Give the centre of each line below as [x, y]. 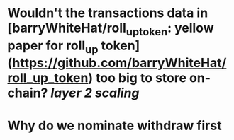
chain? [28, 93]
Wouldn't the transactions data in [108, 13]
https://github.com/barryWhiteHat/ [119, 63]
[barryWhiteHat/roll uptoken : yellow [111, 29]
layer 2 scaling [95, 93]
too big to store [141, 78]
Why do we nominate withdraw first [115, 126]
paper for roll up [53, 47]
